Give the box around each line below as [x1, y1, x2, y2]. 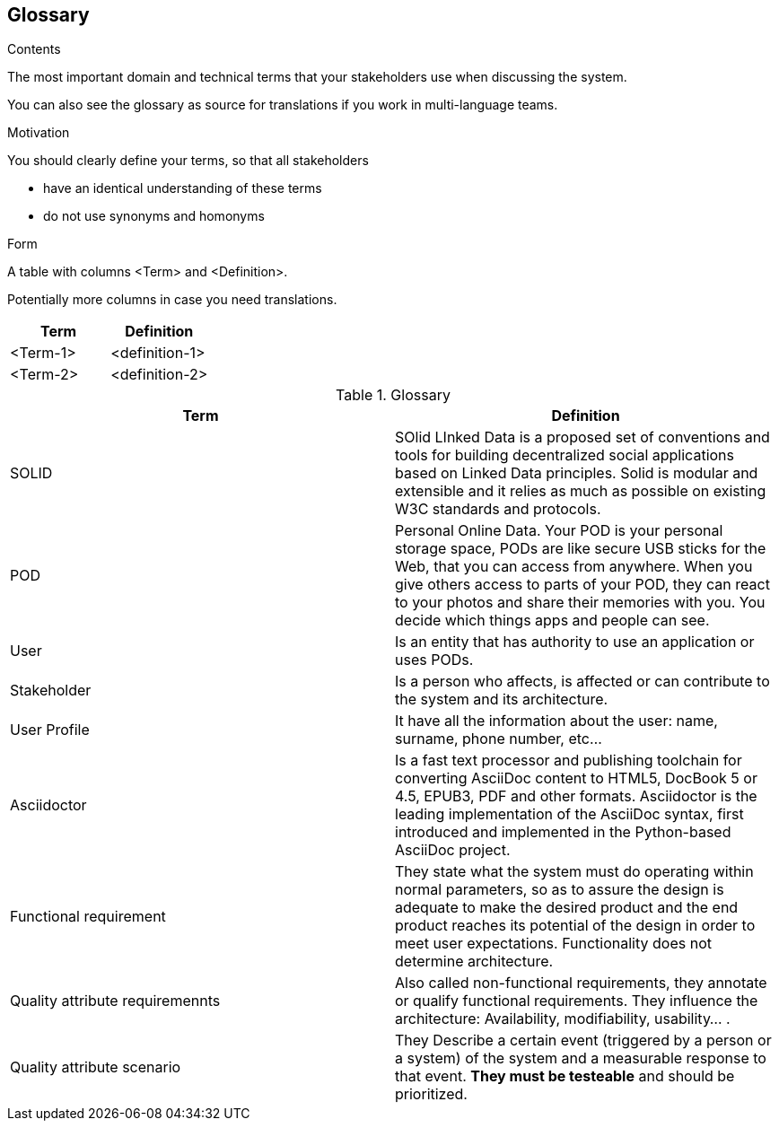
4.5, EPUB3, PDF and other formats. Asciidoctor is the [395, 787, 757, 806]
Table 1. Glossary [336, 386, 451, 405]
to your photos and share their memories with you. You [395, 593, 766, 612]
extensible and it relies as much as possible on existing [395, 482, 766, 501]
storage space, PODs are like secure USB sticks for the [395, 539, 766, 558]
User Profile [10, 721, 90, 739]
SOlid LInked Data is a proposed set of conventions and [395, 428, 770, 447]
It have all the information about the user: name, [395, 712, 718, 730]
